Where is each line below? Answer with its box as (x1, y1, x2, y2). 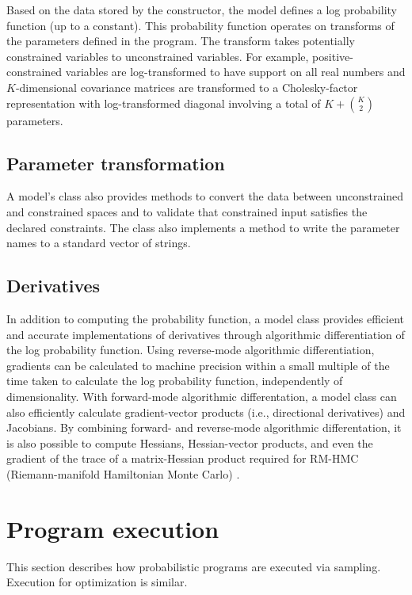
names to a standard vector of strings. (6, 235, 191, 251)
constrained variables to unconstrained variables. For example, (6, 48, 309, 64)
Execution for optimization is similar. (6, 574, 188, 590)
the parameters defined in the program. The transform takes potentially (6, 32, 355, 49)
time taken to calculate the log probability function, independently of (6, 372, 343, 389)
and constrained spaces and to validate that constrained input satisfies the (6, 203, 368, 219)
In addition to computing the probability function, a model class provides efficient (6, 310, 405, 326)
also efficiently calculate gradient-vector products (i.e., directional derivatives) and (6, 403, 406, 420)
